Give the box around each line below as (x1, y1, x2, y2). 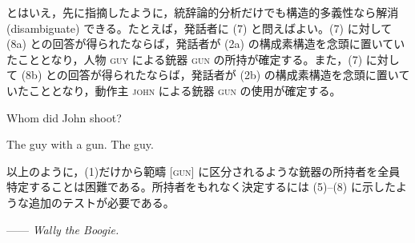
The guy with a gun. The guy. (6, 136, 154, 153)
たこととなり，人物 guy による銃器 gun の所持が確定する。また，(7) (6, 50, 363, 67)
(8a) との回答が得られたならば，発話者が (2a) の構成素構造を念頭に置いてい (6, 35, 405, 52)
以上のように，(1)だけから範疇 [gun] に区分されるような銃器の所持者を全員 (6, 162, 401, 179)
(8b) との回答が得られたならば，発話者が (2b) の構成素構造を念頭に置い (21, 66, 399, 83)
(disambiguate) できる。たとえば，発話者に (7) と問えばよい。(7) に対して (6, 19, 393, 36)
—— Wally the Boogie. (6, 221, 119, 237)
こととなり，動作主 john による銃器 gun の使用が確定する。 (28, 82, 341, 98)
